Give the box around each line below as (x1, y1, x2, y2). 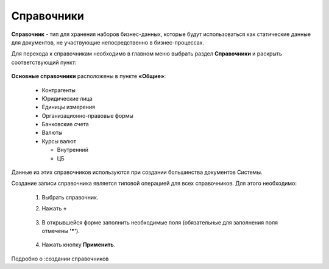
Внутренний (57, 146, 88, 154)
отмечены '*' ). (41, 227, 80, 234)
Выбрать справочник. (41, 193, 99, 201)
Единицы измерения (41, 104, 96, 111)
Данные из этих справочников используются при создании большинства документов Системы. (11, 168, 263, 176)
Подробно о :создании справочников (11, 255, 109, 262)
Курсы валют (41, 137, 76, 145)
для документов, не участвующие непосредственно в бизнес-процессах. (11, 38, 205, 46)
